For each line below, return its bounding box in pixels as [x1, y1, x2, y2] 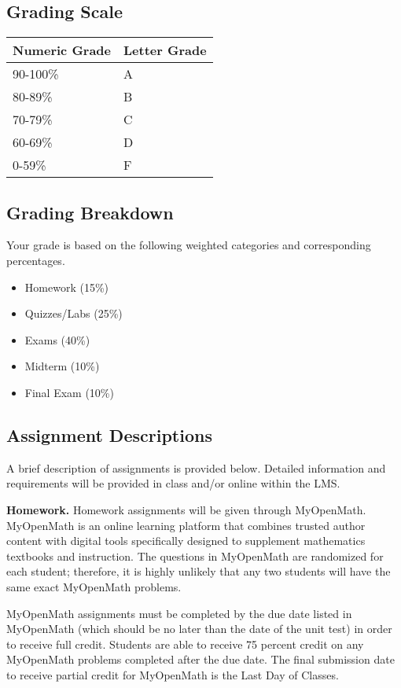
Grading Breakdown [6, 200, 174, 224]
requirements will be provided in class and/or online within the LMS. [6, 475, 340, 491]
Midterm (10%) [24, 358, 100, 374]
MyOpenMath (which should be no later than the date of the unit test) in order [6, 620, 392, 637]
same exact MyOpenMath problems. [6, 578, 182, 594]
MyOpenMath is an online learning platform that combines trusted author [6, 517, 366, 533]
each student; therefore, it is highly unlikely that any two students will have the [6, 563, 391, 579]
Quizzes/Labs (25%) [24, 305, 123, 322]
